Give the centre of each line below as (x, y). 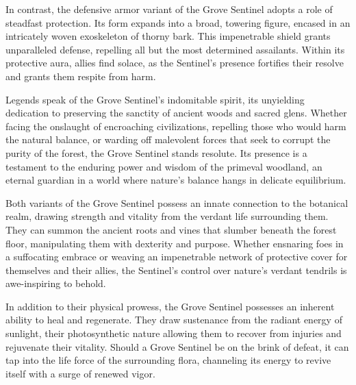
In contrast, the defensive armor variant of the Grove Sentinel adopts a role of (169, 9)
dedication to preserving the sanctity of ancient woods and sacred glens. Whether (176, 113)
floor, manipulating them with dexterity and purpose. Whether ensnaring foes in (175, 243)
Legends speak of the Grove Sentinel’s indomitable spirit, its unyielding (155, 99)
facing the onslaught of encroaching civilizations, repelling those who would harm (176, 126)
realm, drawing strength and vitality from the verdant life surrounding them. (167, 216)
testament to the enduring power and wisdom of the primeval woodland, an (164, 166)
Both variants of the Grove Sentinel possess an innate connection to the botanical (177, 202)
